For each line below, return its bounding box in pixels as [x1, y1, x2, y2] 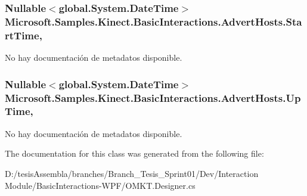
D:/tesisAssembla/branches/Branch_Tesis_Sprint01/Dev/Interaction [5, 167, 259, 179]
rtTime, [5, 27, 42, 42]
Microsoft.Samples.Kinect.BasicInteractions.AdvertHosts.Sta [5, 14, 302, 29]
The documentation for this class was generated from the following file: [5, 147, 264, 160]
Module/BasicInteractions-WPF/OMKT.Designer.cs [5, 179, 196, 191]
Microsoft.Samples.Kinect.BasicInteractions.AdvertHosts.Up [5, 90, 301, 105]
